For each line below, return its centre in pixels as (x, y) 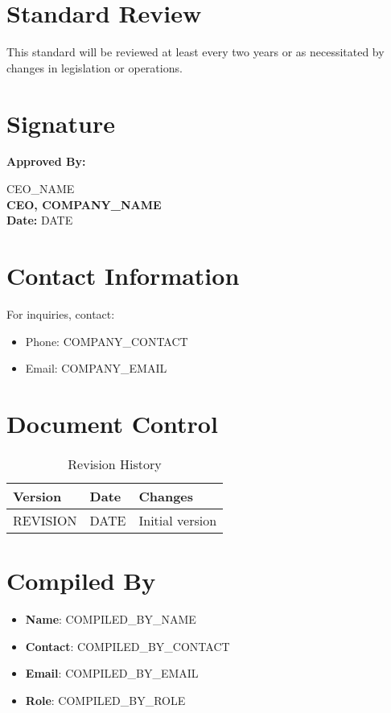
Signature (61, 123)
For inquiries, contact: (61, 313)
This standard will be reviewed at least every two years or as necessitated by (195, 52)
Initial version (178, 520)
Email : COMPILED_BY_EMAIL (112, 673)
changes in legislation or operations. (95, 67)
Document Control (112, 423)
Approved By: (46, 161)
